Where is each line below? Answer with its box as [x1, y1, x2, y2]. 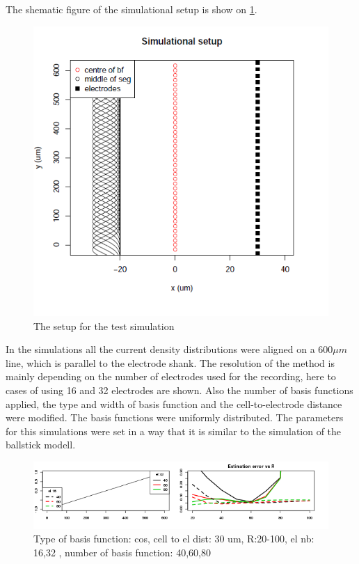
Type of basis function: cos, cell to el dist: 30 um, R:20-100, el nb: [33, 531, 314, 546]
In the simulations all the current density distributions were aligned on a [6, 342, 315, 357]
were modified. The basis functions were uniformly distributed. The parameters [6, 410, 344, 425]
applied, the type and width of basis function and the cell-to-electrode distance [6, 396, 342, 411]
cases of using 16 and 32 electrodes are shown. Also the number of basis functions [6, 382, 353, 397]
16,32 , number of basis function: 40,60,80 [33, 545, 211, 559]
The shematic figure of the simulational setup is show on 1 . [6, 2, 257, 16]
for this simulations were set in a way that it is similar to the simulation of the [6, 423, 342, 438]
